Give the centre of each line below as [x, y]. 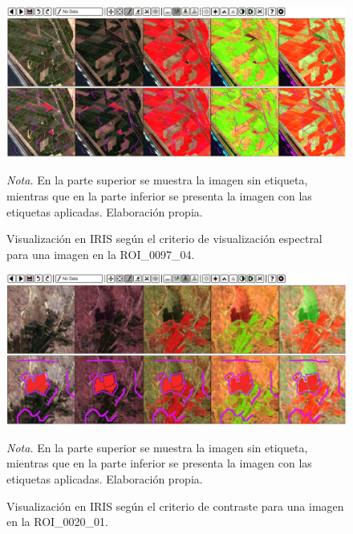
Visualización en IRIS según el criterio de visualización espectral [164, 239]
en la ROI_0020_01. [57, 522]
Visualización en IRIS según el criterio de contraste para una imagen [175, 506]
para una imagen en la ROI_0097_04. [101, 254]
